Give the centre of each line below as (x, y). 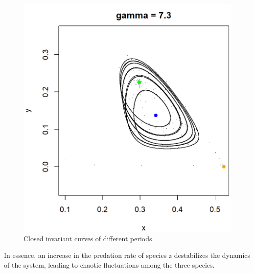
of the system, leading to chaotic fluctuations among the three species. (109, 264)
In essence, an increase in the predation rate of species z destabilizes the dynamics (127, 255)
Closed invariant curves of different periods (88, 239)
